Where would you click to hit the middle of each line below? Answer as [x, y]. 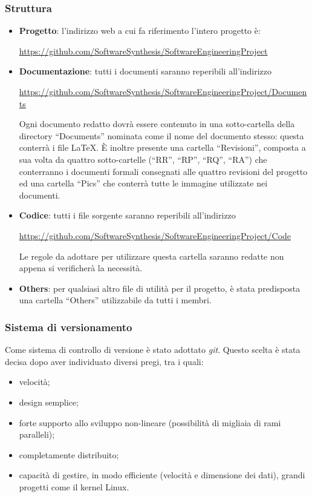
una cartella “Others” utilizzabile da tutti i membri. [115, 300]
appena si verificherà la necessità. [81, 268]
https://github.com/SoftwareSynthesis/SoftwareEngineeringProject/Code [155, 235]
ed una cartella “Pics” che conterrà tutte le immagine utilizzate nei [143, 183]
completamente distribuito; [69, 454]
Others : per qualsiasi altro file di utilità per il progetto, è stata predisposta [160, 288]
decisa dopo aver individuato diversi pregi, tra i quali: [104, 361]
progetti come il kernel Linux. [74, 486]
